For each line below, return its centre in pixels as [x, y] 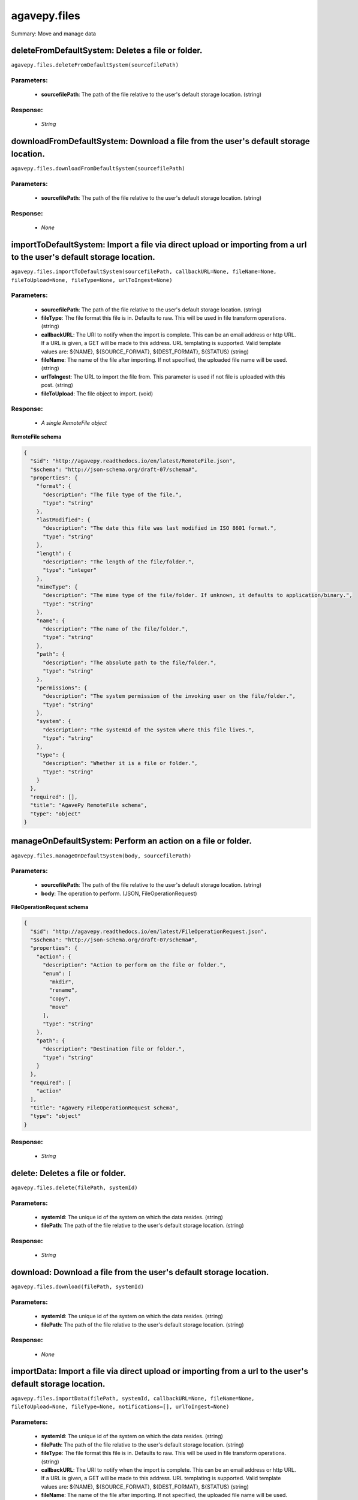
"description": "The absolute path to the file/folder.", [130, 662]
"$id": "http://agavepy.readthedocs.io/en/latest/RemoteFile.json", [133, 461]
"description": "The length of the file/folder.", [119, 562]
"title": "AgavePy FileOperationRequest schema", [105, 1108]
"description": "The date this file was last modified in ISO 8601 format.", [160, 528]
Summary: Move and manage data [53, 34]
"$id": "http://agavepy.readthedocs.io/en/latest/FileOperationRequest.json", [149, 931]
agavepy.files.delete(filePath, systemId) [74, 1188]
